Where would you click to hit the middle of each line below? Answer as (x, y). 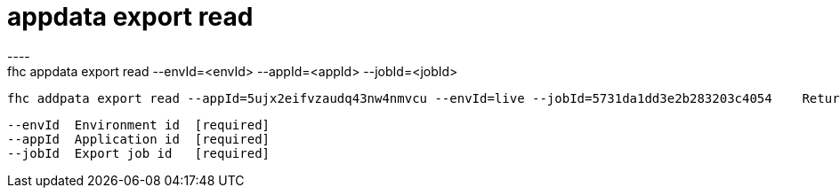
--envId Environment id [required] (139, 125)
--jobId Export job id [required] (139, 153)
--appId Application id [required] (139, 139)
